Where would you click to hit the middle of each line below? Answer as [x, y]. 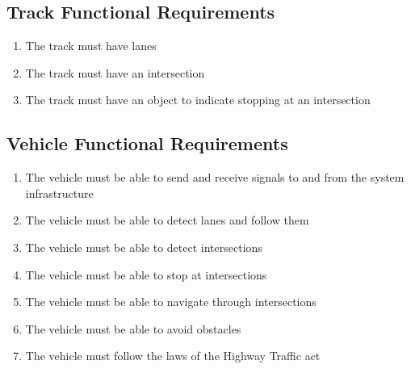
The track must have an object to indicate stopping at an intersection [198, 100]
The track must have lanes [91, 46]
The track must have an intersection [115, 72]
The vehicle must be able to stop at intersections [146, 274]
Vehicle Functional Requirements [147, 143]
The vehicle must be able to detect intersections [144, 247]
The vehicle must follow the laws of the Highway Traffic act [173, 356]
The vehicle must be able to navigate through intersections [171, 302]
